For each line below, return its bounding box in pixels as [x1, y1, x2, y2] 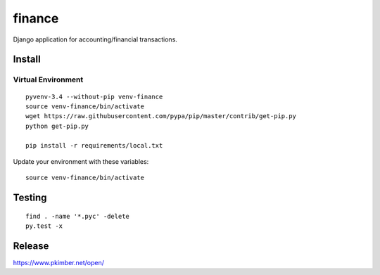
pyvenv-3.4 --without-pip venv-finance [25, 92, 163, 101]
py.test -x [25, 222, 63, 230]
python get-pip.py [25, 122, 89, 130]
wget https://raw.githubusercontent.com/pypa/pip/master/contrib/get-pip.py [25, 113, 297, 120]
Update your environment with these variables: [13, 157, 149, 165]
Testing [13, 192, 47, 204]
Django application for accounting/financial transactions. [13, 35, 177, 44]
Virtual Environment [13, 75, 84, 84]
